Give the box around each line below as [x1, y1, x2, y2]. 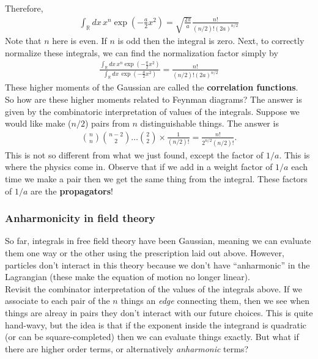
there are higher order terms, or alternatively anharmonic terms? [5, 342, 249, 355]
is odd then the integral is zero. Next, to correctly [117, 34, 305, 47]
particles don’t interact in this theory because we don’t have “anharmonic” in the [5, 258, 310, 271]
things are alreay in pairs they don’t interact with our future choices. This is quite [5, 306, 313, 319]
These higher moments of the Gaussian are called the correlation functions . [5, 81, 298, 94]
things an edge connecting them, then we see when [120, 294, 310, 307]
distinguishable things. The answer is [140, 117, 279, 130]
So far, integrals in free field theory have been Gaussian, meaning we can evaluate [5, 234, 311, 247]
